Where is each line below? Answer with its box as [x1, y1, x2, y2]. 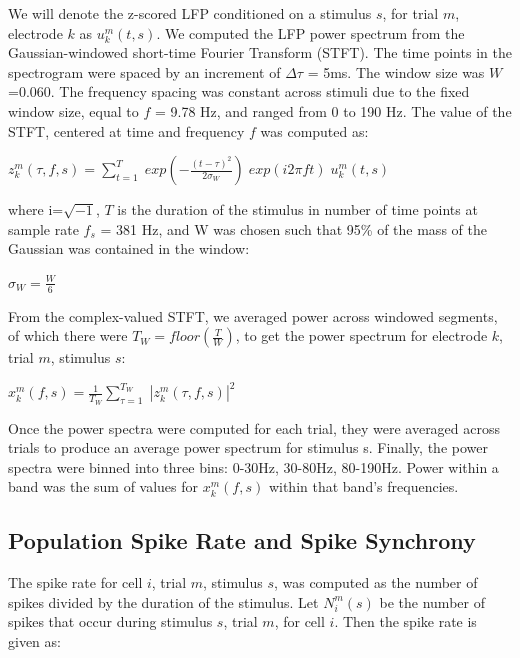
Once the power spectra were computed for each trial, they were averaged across [8, 417, 501, 438]
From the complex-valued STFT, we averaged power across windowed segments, [8, 305, 498, 326]
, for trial [382, 3, 439, 23]
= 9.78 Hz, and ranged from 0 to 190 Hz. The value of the [154, 100, 512, 121]
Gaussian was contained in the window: [8, 238, 250, 259]
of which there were [8, 325, 128, 346]
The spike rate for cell [8, 572, 143, 593]
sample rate [8, 218, 79, 239]
